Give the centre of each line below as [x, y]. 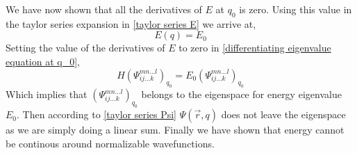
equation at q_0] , [43, 61]
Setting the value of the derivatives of [85, 48]
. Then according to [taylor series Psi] [97, 114]
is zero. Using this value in [296, 9]
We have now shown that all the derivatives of [104, 9]
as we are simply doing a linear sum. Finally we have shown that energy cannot [175, 130]
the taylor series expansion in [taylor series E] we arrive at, [131, 23]
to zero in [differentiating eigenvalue [255, 48]
